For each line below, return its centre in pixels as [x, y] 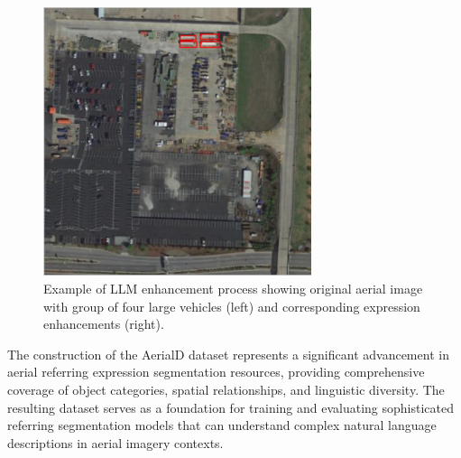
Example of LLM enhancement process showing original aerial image [233, 289]
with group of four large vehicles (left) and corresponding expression [232, 306]
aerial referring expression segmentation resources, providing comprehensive [216, 372]
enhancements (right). [104, 324]
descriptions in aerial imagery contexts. [115, 442]
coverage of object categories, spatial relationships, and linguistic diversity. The [226, 390]
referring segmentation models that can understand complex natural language [222, 425]
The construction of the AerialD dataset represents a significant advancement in [228, 354]
